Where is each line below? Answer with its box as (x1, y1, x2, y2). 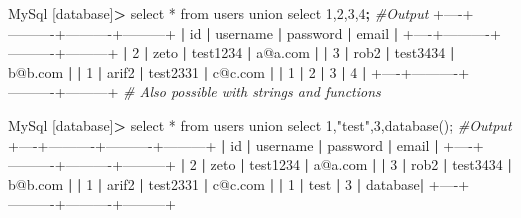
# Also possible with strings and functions (123, 81, 381, 102)
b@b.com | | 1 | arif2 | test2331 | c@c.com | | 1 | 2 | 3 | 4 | (8, 61, 367, 82)
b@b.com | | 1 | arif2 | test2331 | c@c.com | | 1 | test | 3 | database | (8, 173, 425, 194)
